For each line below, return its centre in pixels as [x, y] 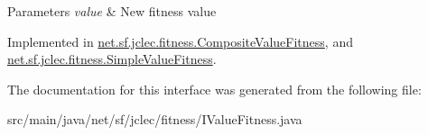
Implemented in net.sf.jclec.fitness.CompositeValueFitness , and [180, 41]
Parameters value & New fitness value [112, 11]
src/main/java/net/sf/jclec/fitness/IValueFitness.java [155, 119]
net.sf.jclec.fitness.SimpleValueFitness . [112, 59]
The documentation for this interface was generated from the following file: [214, 89]
